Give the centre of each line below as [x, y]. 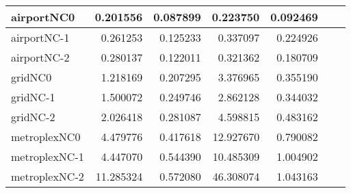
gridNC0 [31, 77]
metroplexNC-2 [48, 176]
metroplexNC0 [46, 137]
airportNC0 [43, 17]
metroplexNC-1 [48, 156]
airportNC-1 [40, 37]
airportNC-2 [40, 57]
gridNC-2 [33, 117]
